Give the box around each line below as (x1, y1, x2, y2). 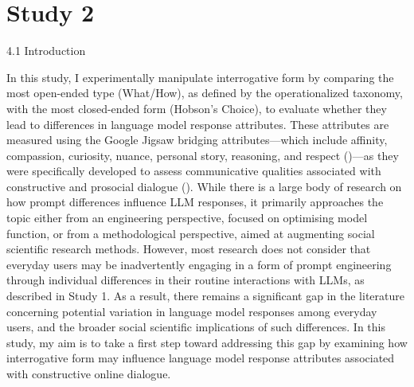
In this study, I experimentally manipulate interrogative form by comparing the (6, 68, 394, 85)
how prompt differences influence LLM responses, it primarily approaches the (6, 193, 384, 210)
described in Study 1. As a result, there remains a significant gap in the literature (6, 287, 404, 304)
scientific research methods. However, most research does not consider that (6, 240, 371, 257)
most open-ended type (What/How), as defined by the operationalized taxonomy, (6, 84, 403, 101)
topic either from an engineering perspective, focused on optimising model (6, 209, 368, 226)
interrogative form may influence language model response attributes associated (6, 350, 395, 366)
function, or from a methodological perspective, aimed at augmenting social (6, 225, 375, 241)
